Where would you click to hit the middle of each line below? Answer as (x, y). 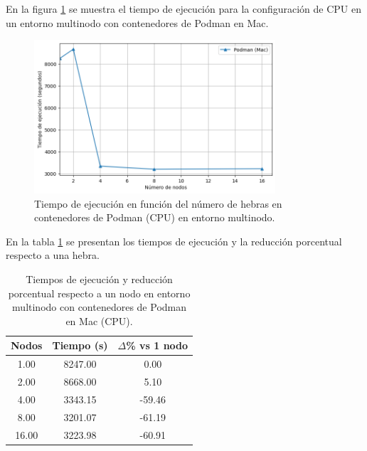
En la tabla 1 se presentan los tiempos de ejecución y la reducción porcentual (174, 241)
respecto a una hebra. (53, 255)
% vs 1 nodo (157, 345)
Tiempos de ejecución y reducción (99, 279)
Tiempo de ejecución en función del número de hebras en (158, 203)
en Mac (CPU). (99, 320)
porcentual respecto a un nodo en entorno (99, 293)
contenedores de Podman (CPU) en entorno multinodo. (155, 217)
